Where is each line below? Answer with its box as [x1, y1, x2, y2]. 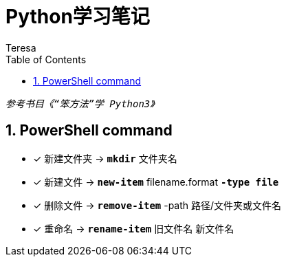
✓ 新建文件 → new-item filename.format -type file [33, 175, 279, 188]
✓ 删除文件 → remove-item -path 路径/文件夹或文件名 [33, 199, 282, 211]
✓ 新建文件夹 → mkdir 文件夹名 [33, 152, 177, 164]
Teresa [5, 41, 36, 54]
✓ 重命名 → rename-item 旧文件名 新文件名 [33, 222, 234, 234]
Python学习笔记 [5, 5, 150, 28]
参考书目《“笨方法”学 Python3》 [5, 98, 155, 109]
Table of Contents [5, 53, 87, 65]
